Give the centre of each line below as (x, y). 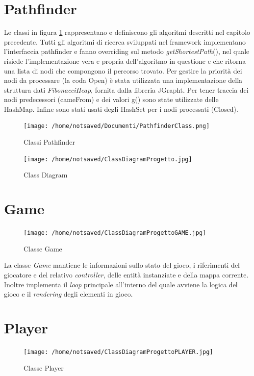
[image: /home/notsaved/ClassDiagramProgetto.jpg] (108, 159)
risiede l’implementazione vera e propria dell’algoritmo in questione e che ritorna (125, 61)
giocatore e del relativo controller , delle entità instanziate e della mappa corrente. (126, 274)
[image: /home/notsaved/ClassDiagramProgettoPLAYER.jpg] (118, 352)
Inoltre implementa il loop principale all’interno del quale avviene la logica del (121, 284)
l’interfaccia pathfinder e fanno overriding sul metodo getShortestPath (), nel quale (127, 51)
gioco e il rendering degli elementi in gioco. (68, 294)
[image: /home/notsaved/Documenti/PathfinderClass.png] (117, 126)
